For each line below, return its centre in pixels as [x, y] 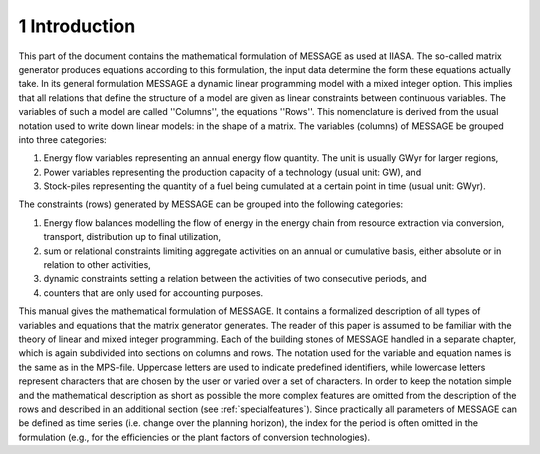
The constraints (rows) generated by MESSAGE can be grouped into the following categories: [211, 204]
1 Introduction [77, 26]
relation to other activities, [97, 265]
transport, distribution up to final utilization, [132, 237]
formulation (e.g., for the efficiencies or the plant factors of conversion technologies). [194, 437]
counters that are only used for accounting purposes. [153, 292]
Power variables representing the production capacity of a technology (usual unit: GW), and [232, 172]
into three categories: [62, 139]
